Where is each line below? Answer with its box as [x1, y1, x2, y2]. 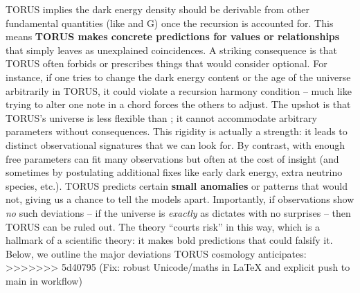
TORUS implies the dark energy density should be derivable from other [6, 2, 309, 16]
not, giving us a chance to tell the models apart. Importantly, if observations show [6, 192, 354, 206]
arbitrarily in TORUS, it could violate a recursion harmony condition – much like [6, 83, 352, 98]
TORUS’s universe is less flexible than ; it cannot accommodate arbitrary [6, 110, 317, 125]
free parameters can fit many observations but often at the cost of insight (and [6, 151, 339, 166]
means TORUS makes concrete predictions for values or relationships [6, 29, 340, 44]
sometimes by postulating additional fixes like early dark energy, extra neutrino [6, 165, 343, 179]
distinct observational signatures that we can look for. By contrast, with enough [6, 137, 345, 152]
